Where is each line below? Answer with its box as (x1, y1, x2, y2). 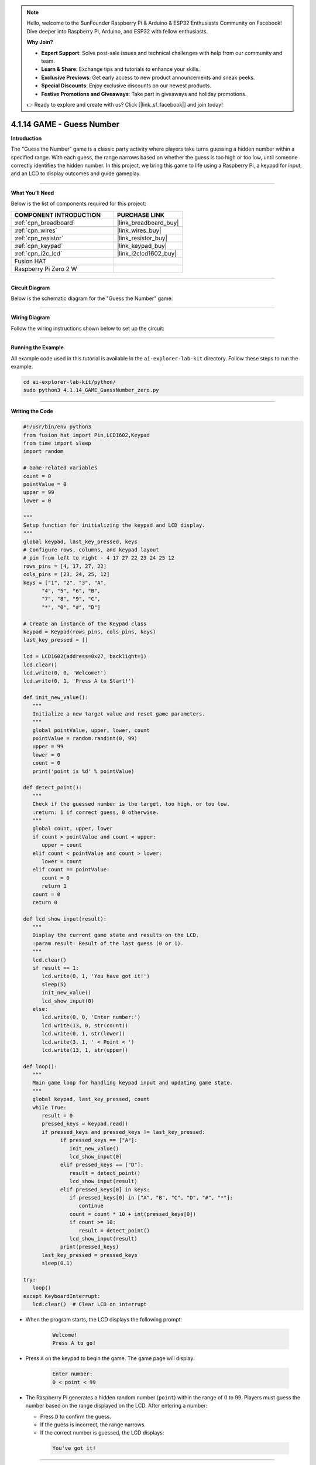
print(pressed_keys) (60, 1243, 119, 1251)
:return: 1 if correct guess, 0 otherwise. (32, 809, 159, 816)
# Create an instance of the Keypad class (23, 620, 147, 627)
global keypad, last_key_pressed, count (32, 1096, 150, 1103)
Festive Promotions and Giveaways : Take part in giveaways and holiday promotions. (41, 90, 247, 97)
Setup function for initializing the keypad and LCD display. (23, 522, 205, 529)
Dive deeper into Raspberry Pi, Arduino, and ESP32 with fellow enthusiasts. (26, 28, 208, 35)
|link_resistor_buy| (117, 234, 168, 242)
